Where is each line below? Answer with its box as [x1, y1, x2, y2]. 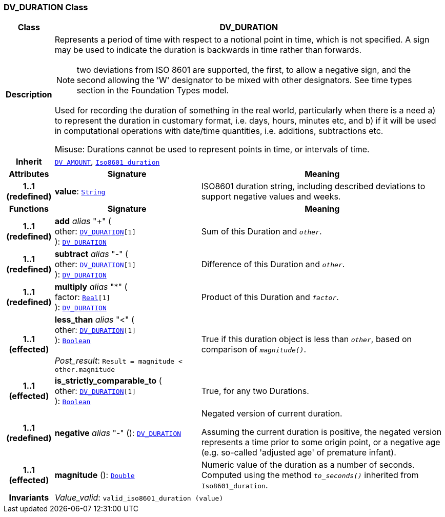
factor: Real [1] [54, 292, 111, 303]
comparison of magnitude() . [201, 344, 307, 354]
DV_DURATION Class [4, 2, 88, 12]
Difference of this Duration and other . [201, 259, 345, 270]
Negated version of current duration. [201, 408, 342, 419]
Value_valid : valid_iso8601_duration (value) [54, 492, 224, 503]
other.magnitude [54, 366, 115, 374]
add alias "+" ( [54, 216, 111, 227]
